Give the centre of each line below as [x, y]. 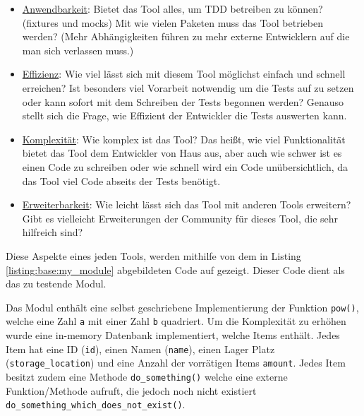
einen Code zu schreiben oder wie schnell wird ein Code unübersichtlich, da [185, 166]
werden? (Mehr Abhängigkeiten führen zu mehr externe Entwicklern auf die [186, 36]
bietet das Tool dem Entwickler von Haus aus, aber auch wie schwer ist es [182, 153]
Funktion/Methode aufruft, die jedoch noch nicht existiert [131, 390]
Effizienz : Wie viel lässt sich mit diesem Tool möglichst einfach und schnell [184, 74]
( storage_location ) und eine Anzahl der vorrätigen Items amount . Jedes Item [176, 363]
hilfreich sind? [53, 232]
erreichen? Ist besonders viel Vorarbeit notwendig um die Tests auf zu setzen [188, 87]
